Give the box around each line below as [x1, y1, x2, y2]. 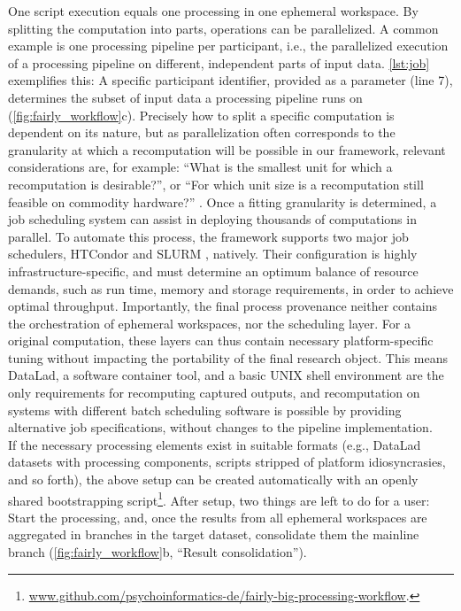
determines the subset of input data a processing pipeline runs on [8, 88, 363, 106]
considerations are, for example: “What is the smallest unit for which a [8, 158, 393, 176]
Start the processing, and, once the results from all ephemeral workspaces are [8, 507, 427, 526]
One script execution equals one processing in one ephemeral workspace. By [8, 2, 419, 19]
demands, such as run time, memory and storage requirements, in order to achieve [8, 279, 454, 298]
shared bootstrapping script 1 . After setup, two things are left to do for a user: [8, 488, 430, 509]
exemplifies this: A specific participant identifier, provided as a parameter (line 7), [8, 71, 453, 89]
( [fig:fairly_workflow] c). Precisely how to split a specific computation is [8, 105, 395, 124]
